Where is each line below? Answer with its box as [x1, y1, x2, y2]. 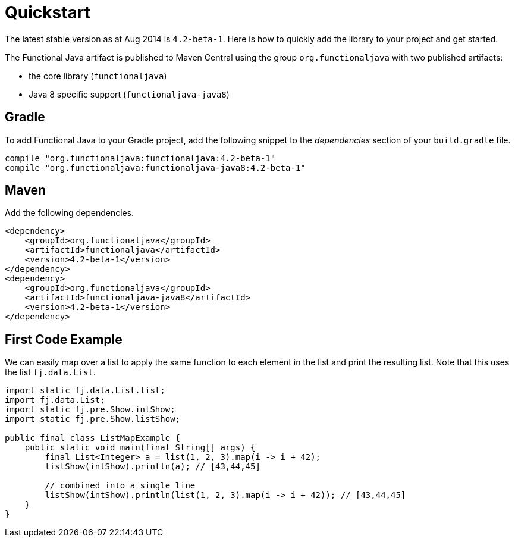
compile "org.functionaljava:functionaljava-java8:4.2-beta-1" [5, 162, 306, 173]
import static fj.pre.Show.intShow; [5, 405, 175, 415]
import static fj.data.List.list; [5, 386, 165, 396]
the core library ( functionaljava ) [29, 70, 167, 81]
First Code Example [5, 331, 123, 347]
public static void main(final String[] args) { [24, 443, 256, 453]
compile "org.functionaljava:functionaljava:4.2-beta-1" [5, 153, 276, 163]
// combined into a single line [45, 481, 196, 491]
